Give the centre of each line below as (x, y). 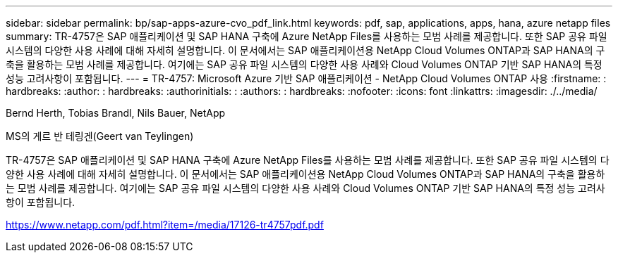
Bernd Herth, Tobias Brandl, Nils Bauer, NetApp (116, 113)
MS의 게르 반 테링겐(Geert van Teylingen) (100, 136)
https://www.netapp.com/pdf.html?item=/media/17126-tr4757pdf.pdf (165, 225)
